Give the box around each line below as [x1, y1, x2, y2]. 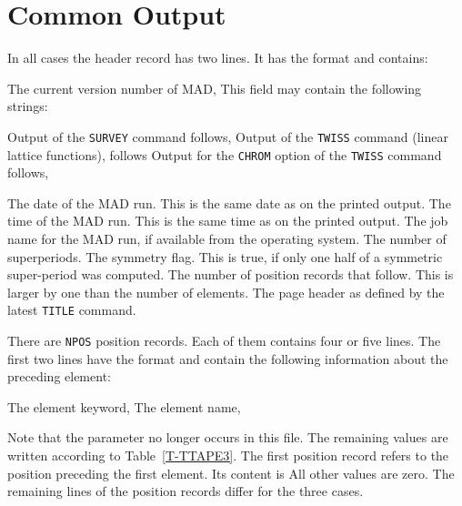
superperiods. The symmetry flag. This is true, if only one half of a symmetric [7, 247, 443, 266]
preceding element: [7, 367, 111, 386]
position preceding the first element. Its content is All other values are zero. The [7, 463, 455, 482]
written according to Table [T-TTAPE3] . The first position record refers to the [7, 446, 449, 465]
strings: [7, 96, 48, 116]
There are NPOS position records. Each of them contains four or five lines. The [7, 331, 441, 350]
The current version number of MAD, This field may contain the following [7, 78, 422, 97]
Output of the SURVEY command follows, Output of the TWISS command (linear [7, 126, 448, 146]
